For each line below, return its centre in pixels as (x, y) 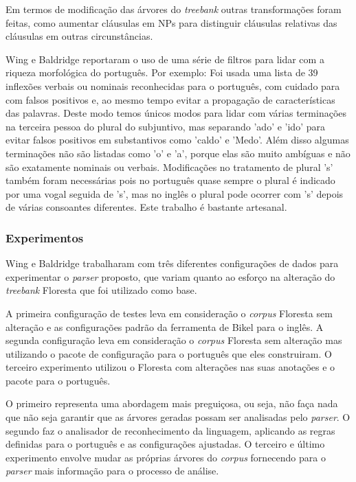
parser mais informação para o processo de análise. (112, 471)
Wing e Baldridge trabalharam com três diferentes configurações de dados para (172, 263)
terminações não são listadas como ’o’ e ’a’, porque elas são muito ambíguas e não (178, 153)
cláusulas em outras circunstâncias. (79, 36)
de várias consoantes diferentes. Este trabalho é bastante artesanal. (146, 207)
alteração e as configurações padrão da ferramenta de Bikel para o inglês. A (165, 326)
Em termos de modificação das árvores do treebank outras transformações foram (174, 9)
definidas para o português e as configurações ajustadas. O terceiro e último (165, 444)
